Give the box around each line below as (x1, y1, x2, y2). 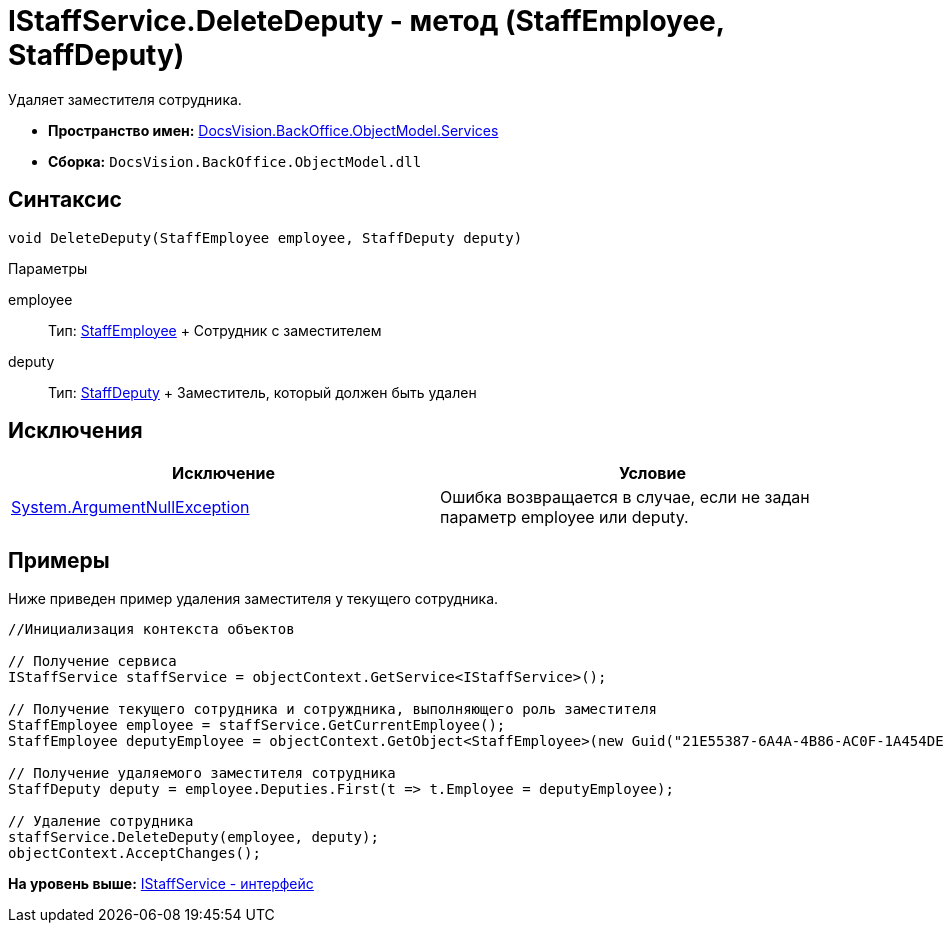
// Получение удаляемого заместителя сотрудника (8, 765, 396, 782)
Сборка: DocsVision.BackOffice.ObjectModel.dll (48, 152, 422, 170)
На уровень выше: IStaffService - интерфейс (8, 875, 314, 893)
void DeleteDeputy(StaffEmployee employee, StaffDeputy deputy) (8, 229, 523, 246)
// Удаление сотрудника (8, 813, 194, 830)
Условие (619, 463, 686, 484)
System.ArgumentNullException (11, 497, 250, 518)
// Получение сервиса (8, 653, 177, 670)
